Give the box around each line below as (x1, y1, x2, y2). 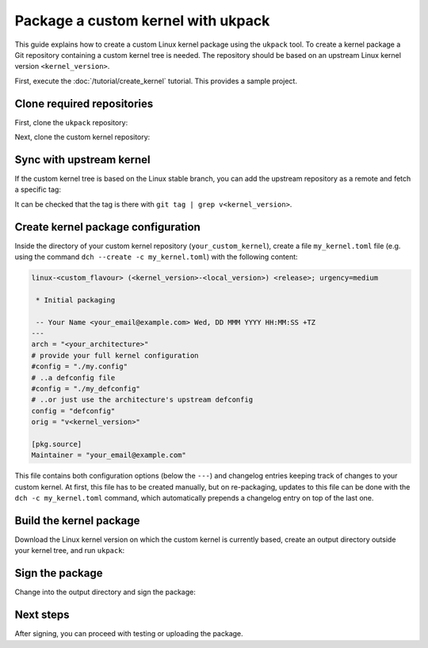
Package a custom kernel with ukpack (14, 12, 270, 29)
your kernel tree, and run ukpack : (14, 546, 125, 555)
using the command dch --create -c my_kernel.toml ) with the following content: (14, 252, 298, 261)
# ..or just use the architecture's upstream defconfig (31, 395, 254, 404)
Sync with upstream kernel (14, 153, 151, 166)
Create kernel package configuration (14, 220, 201, 234)
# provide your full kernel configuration (31, 351, 199, 360)
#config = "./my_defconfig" (31, 384, 140, 393)
